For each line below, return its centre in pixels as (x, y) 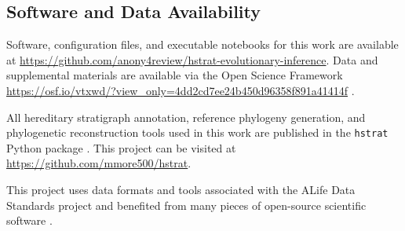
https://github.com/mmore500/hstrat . (99, 163)
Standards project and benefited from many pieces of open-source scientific (186, 205)
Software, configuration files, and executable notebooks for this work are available (202, 44)
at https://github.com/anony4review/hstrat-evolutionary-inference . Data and (192, 59)
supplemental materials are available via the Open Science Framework (175, 75)
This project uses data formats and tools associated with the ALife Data (181, 190)
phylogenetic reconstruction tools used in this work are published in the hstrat (197, 132)
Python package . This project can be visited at (121, 147)
